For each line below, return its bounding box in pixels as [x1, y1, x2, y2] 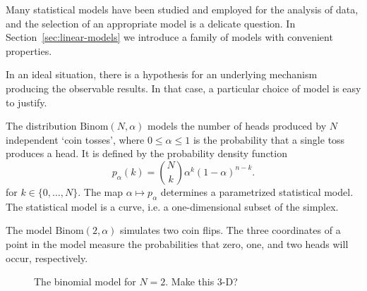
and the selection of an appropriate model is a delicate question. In [6, 16, 296, 30]
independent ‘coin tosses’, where [6, 132, 145, 147]
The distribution [6, 118, 77, 133]
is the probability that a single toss [193, 132, 345, 147]
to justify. [6, 94, 47, 109]
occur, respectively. [6, 250, 88, 265]
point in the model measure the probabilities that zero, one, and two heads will [6, 236, 349, 251]
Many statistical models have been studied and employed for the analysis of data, [6, 2, 359, 16]
